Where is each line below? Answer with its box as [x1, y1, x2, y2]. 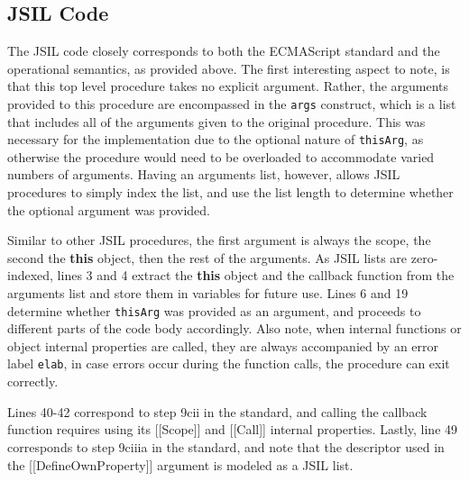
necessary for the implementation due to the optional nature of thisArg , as [7, 130, 424, 149]
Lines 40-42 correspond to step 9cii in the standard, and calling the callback [7, 402, 428, 421]
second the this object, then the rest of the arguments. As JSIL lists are [7, 248, 408, 267]
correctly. [7, 372, 59, 391]
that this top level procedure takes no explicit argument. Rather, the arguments [7, 77, 449, 95]
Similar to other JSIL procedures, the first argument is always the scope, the [7, 231, 431, 250]
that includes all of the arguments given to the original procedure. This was [7, 112, 426, 131]
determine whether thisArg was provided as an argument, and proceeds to [7, 301, 421, 320]
